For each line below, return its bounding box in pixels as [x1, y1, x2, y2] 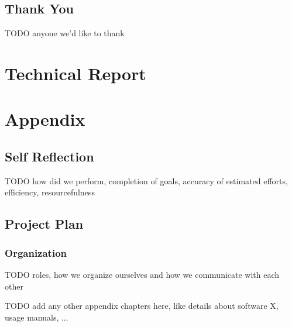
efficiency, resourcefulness [5, 186, 95, 198]
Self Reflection [5, 147, 94, 165]
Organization [5, 245, 67, 260]
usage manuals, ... [5, 311, 68, 323]
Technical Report [5, 61, 146, 85]
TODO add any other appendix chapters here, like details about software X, [5, 300, 279, 312]
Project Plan [5, 215, 84, 233]
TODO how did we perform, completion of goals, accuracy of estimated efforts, [5, 174, 288, 187]
